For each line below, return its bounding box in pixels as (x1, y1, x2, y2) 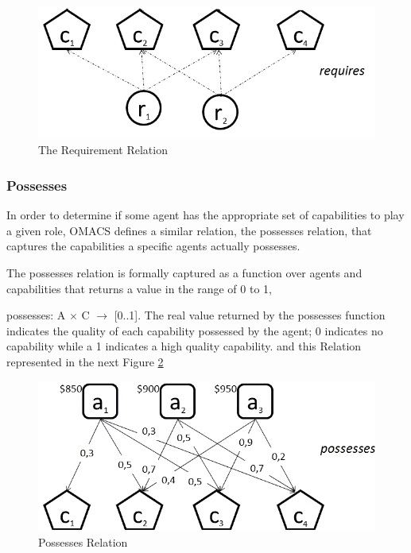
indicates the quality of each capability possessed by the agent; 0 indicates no (6, 322, 383, 338)
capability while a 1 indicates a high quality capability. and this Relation (6, 338, 362, 354)
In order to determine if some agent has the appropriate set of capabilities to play (6, 207, 405, 223)
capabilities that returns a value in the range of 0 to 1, (6, 280, 272, 296)
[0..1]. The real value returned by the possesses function (114, 307, 386, 323)
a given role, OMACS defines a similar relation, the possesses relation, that (6, 222, 372, 238)
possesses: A (6, 307, 66, 323)
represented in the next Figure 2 (6, 354, 164, 370)
